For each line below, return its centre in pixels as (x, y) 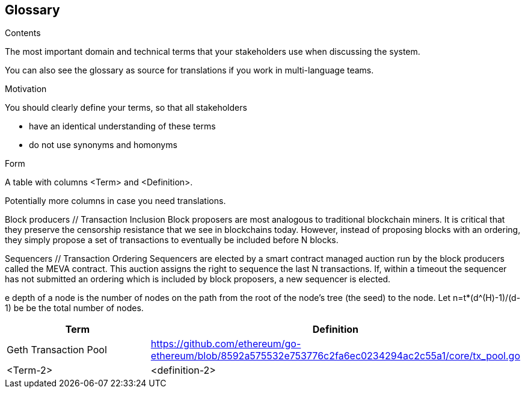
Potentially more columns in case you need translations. (115, 201)
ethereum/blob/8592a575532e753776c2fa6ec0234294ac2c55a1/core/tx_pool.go (335, 356)
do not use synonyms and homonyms (103, 145)
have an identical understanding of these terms (122, 126)
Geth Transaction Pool (57, 350)
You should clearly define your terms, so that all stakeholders (126, 108)
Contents (23, 33)
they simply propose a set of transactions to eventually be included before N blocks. (172, 240)
